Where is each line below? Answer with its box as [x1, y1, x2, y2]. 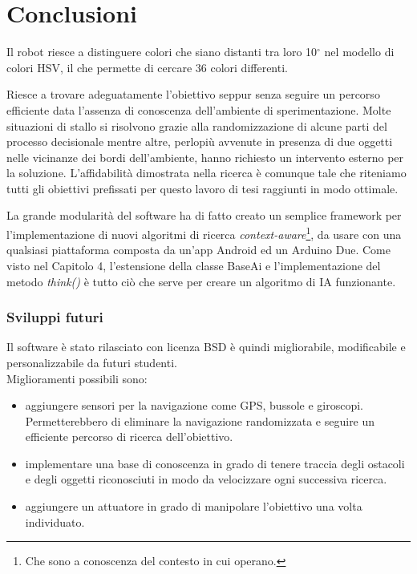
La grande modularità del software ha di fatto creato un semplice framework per [6, 207, 402, 224]
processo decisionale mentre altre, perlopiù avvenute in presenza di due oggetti [6, 133, 393, 150]
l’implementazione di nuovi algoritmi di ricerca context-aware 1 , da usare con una [6, 224, 402, 242]
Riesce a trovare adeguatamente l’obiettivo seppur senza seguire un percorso [6, 86, 380, 103]
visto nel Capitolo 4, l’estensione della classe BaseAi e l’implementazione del [6, 257, 381, 273]
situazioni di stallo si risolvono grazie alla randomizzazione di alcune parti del [6, 117, 387, 134]
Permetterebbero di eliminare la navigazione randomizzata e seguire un [25, 412, 375, 429]
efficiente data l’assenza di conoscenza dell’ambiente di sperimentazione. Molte [6, 101, 391, 118]
